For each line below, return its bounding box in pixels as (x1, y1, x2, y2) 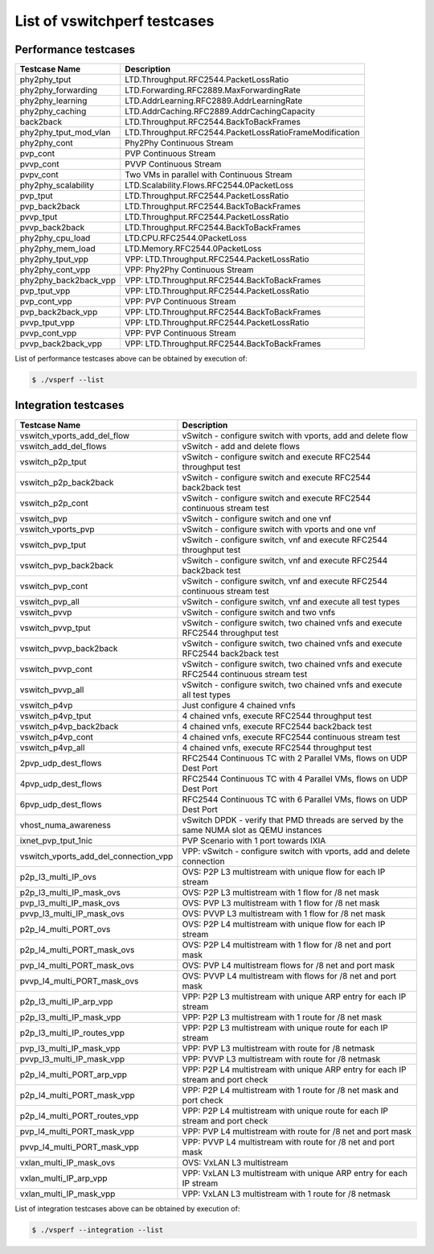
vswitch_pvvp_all (19, 684, 84, 695)
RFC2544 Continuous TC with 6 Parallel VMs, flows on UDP (182, 794, 408, 805)
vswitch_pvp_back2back (19, 559, 114, 571)
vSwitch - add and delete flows (182, 440, 301, 452)
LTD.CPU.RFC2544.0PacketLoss (125, 233, 248, 244)
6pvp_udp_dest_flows (19, 798, 102, 810)
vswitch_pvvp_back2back (19, 642, 118, 654)
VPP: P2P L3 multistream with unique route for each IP (182, 1022, 389, 1033)
